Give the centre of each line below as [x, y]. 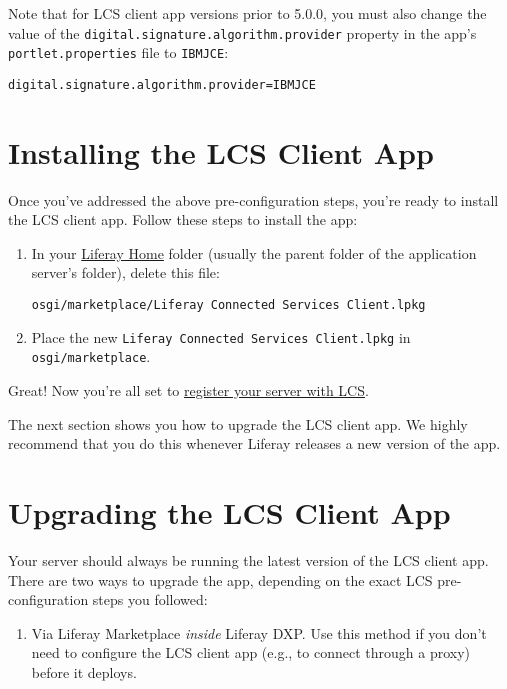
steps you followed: [150, 599]
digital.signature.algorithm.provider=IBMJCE [162, 84]
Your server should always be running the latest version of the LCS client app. [248, 559]
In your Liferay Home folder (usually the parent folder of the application [254, 252]
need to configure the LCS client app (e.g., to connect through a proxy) [251, 652]
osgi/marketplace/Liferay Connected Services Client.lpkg [228, 305]
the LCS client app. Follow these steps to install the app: [183, 219]
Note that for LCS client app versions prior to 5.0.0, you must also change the [247, 13]
